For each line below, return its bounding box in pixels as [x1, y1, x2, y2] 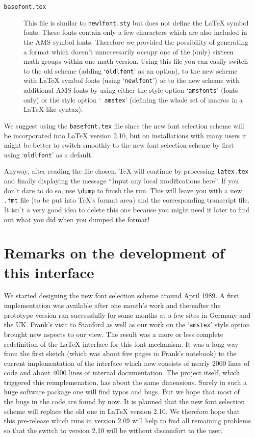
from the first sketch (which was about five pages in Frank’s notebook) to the [4, 348, 236, 359]
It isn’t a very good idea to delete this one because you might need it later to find [4, 204, 250, 214]
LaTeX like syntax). [24, 104, 83, 114]
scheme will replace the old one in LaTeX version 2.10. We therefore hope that [4, 406, 240, 416]
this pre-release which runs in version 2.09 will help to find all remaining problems [4, 415, 251, 426]
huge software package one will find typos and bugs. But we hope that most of [4, 386, 240, 397]
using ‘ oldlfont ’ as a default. [4, 149, 93, 159]
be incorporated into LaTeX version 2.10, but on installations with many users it [4, 130, 247, 140]
